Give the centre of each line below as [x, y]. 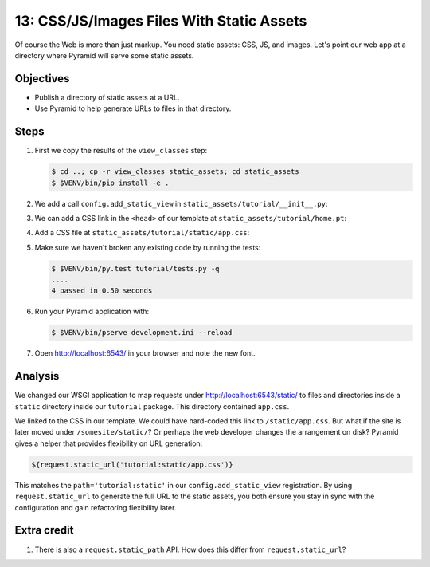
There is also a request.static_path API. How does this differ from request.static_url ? [190, 549]
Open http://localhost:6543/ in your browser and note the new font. [145, 353]
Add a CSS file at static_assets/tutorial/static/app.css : [142, 233]
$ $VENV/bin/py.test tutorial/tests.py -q [135, 268]
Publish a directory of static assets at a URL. [107, 97]
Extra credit [44, 530]
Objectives [42, 79]
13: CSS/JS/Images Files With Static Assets [161, 21]
